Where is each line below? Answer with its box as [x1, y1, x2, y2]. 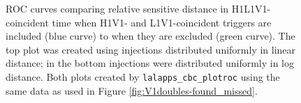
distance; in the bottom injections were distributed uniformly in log [6, 56, 294, 70]
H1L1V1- [231, 1, 271, 15]
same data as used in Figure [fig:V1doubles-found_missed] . [6, 83, 258, 97]
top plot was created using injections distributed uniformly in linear [6, 42, 296, 56]
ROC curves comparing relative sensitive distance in [6, 1, 229, 15]
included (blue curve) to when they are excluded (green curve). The [6, 29, 295, 43]
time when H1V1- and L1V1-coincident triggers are [52, 15, 272, 29]
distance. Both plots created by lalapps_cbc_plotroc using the [6, 69, 280, 84]
